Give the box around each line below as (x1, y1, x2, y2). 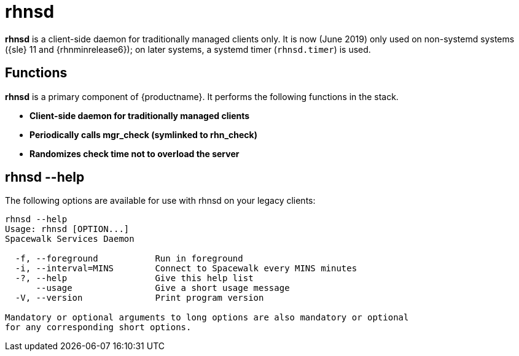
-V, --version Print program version (15, 293, 264, 303)
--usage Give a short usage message (36, 283, 290, 293)
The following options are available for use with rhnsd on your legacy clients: (5, 195, 316, 206)
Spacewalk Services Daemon (5, 234, 135, 244)
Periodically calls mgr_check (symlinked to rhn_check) (29, 129, 257, 140)
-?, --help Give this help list (15, 273, 254, 284)
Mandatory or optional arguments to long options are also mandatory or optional (5, 312, 409, 323)
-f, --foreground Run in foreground (15, 253, 243, 264)
